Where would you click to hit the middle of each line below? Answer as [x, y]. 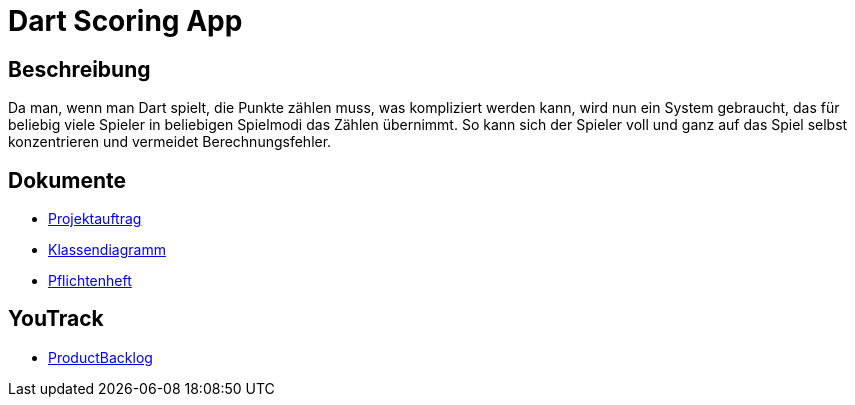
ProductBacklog [100, 357]
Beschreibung [79, 69]
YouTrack [56, 319]
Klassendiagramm [107, 250]
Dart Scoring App [125, 21]
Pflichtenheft [90, 281]
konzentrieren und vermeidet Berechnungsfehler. [170, 142]
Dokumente [67, 180]
